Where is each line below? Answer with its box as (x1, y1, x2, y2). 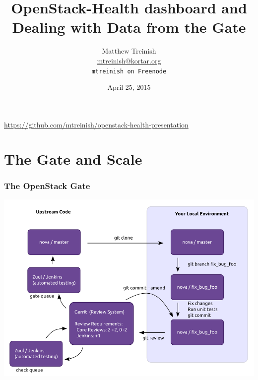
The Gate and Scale (4, 148, 142, 169)
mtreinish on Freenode (91, 67, 167, 75)
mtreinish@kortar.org (97, 55, 161, 65)
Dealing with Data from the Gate (12, 17, 246, 37)
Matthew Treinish (102, 46, 156, 56)
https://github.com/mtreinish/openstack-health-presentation (4, 119, 189, 129)
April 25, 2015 (107, 82, 151, 92)
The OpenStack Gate (4, 179, 90, 191)
